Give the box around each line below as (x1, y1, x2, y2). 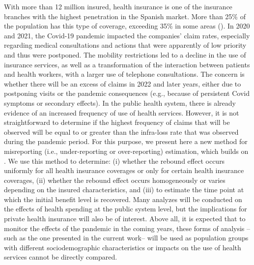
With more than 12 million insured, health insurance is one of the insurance (4, 1, 232, 11)
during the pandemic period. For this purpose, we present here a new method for (4, 136, 248, 147)
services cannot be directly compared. (4, 252, 117, 262)
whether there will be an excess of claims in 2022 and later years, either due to (4, 78, 241, 88)
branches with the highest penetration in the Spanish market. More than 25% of (4, 11, 246, 21)
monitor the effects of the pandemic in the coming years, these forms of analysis (4, 223, 245, 233)
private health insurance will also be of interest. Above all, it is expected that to (4, 213, 246, 224)
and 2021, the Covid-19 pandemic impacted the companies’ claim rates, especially (4, 30, 250, 40)
